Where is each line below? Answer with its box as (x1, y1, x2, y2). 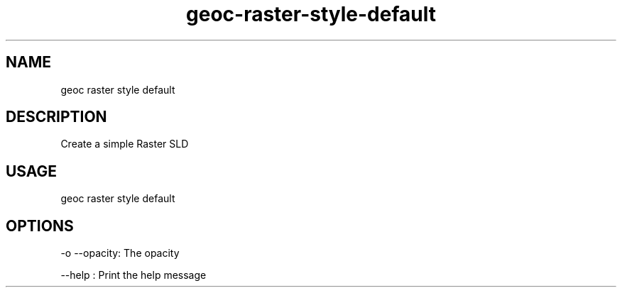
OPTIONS (6, 216, 74, 235)
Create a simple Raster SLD (60, 138, 189, 150)
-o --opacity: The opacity (60, 247, 180, 260)
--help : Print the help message (60, 269, 207, 282)
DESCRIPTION (6, 108, 107, 126)
